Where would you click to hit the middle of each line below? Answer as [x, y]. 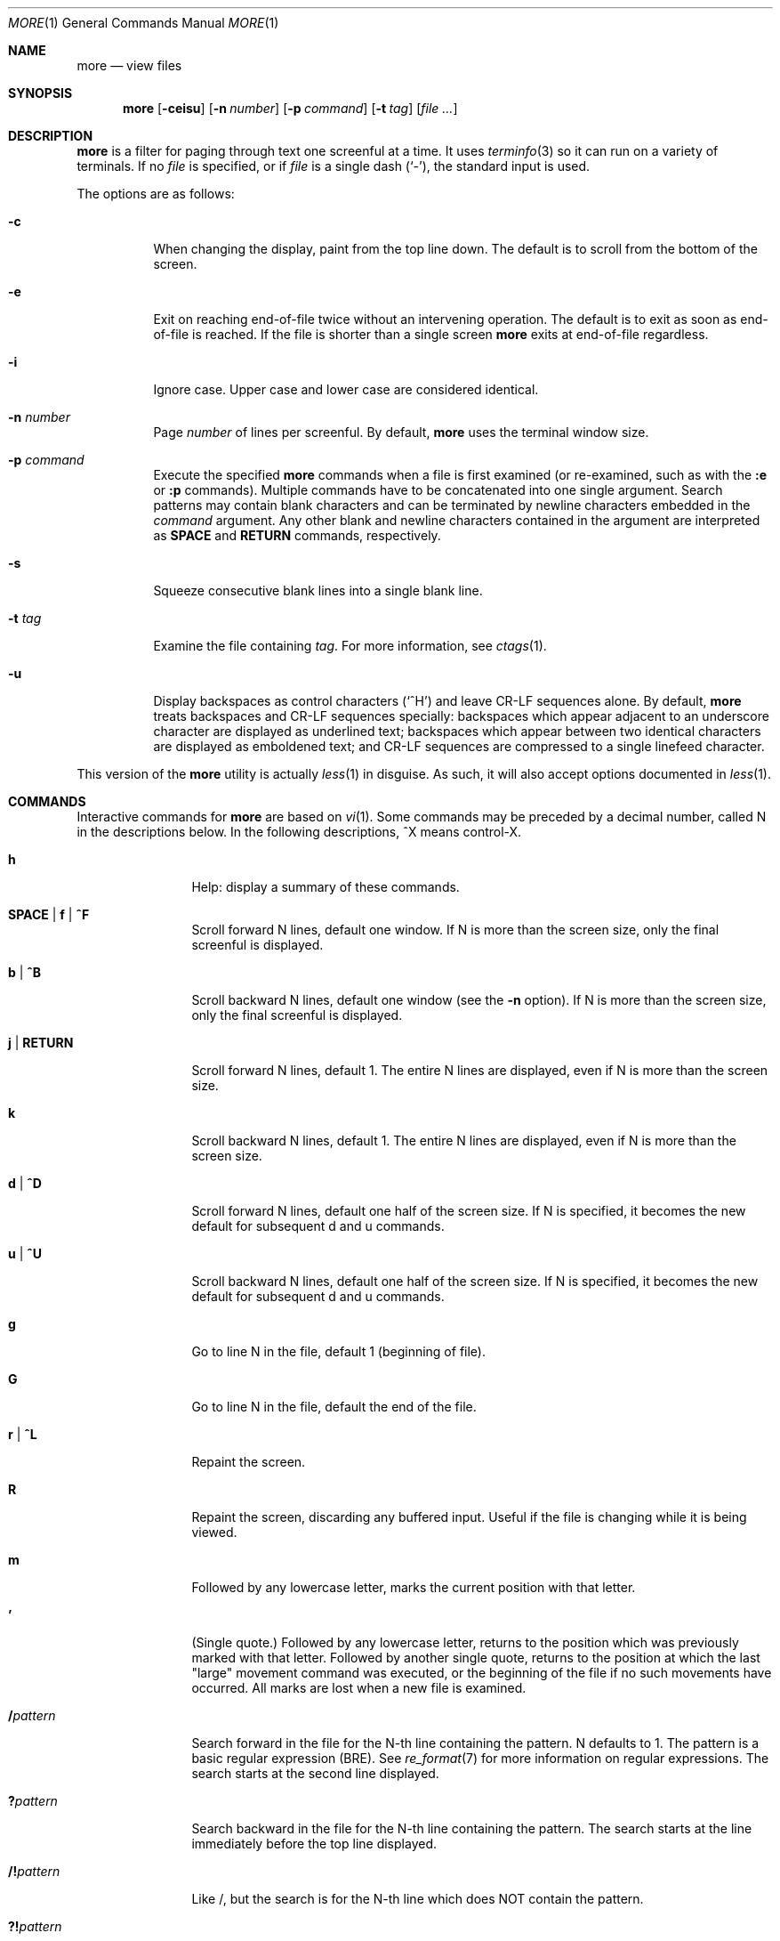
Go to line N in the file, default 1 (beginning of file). [338, 1351]
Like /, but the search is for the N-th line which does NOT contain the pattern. [418, 1899]
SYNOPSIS [40, 93]
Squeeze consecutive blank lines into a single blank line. [318, 590]
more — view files [129, 65]
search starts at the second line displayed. [315, 1773]
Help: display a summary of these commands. [326, 887]
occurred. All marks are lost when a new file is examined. [359, 1688]
